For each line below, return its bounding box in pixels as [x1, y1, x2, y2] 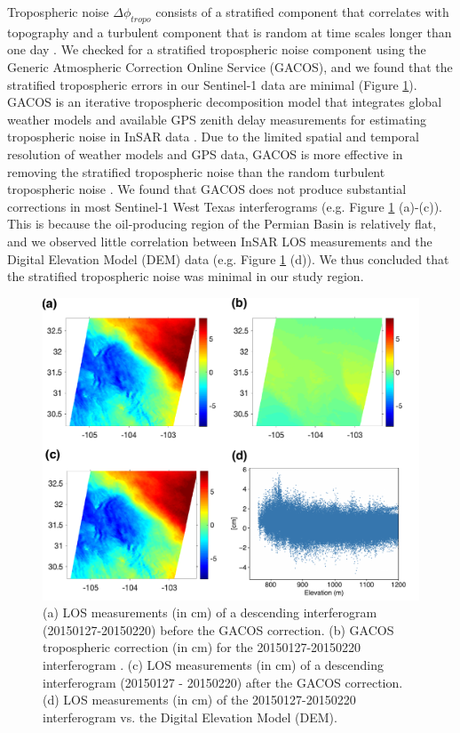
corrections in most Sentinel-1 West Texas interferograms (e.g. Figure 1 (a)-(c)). [7, 197, 443, 215]
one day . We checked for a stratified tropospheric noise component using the [7, 40, 426, 59]
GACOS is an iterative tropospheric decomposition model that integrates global [7, 93, 442, 111]
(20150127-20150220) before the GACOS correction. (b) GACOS [43, 620, 394, 639]
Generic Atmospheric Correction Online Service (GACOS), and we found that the [7, 57, 453, 76]
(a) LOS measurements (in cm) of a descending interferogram [43, 603, 377, 622]
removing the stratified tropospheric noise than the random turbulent [7, 162, 385, 181]
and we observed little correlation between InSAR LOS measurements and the [7, 231, 432, 250]
